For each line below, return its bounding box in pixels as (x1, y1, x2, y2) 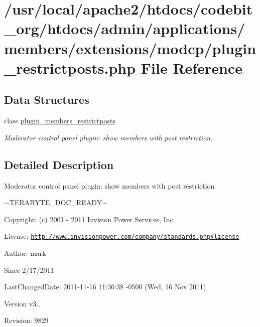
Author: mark (4, 247, 46, 258)
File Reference (141, 57, 242, 78)
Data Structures (4, 92, 89, 107)
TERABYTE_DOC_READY (9, 197, 102, 208)
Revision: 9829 (4, 315, 49, 325)
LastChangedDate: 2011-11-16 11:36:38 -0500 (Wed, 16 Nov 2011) (4, 281, 206, 292)
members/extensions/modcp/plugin (4, 38, 256, 58)
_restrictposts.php (4, 57, 136, 78)
